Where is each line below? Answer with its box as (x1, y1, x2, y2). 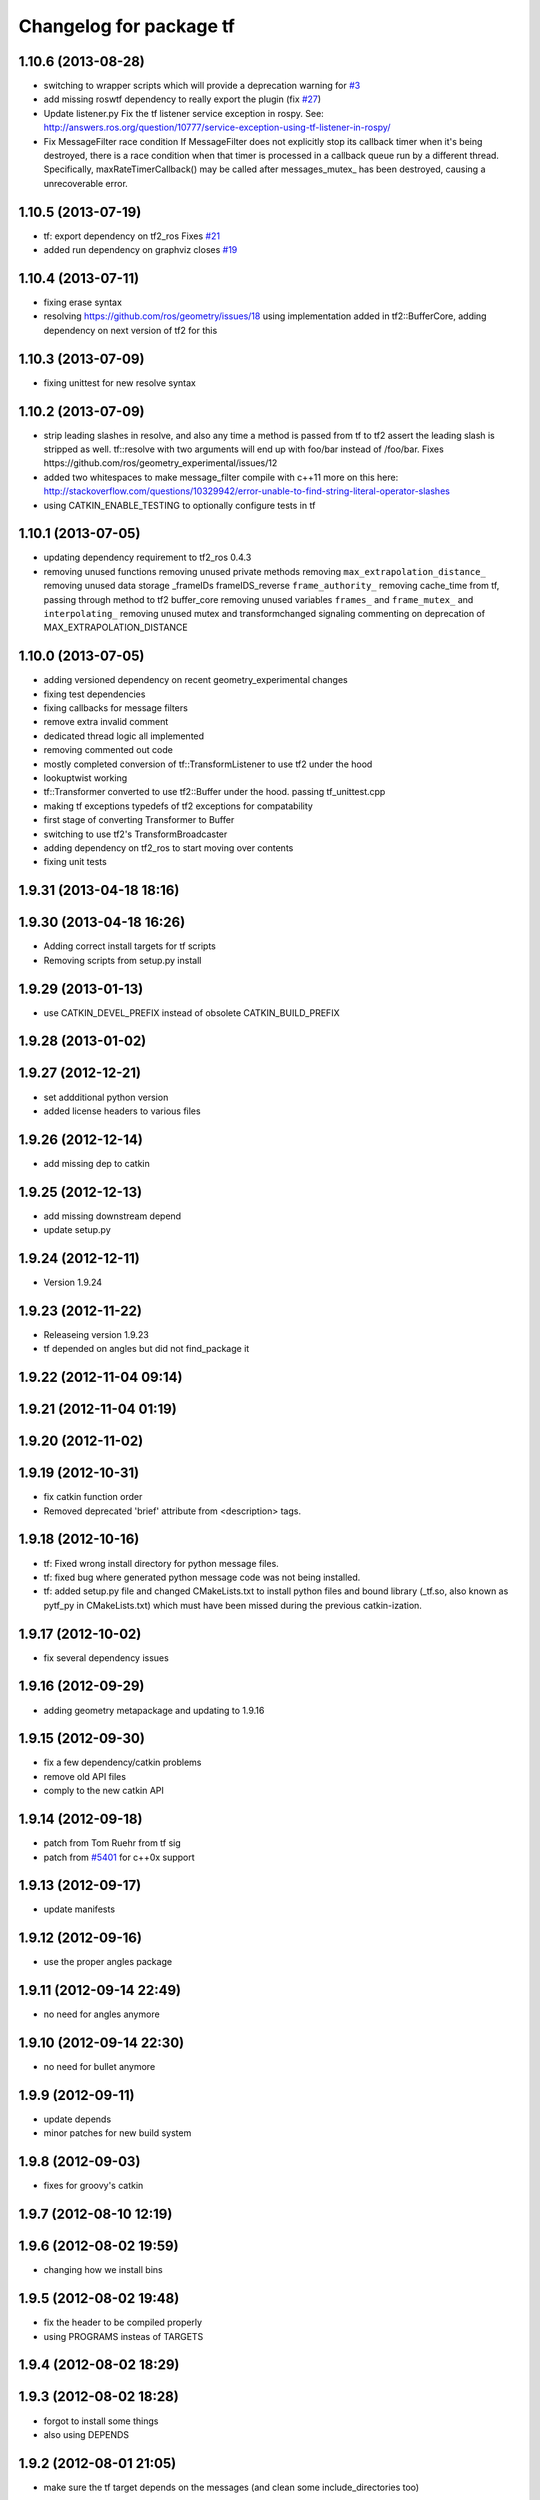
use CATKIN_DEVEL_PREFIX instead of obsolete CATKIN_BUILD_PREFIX (43, 1006, 340, 1019)
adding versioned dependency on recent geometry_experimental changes (43, 674, 349, 686)
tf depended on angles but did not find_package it (43, 1343, 250, 1355)
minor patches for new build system (43, 2127, 192, 2139)
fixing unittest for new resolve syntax (43, 376, 197, 389)
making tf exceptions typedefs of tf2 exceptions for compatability (43, 800, 314, 812)
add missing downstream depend (43, 1210, 182, 1222)
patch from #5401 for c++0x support (43, 1851, 195, 1863)
